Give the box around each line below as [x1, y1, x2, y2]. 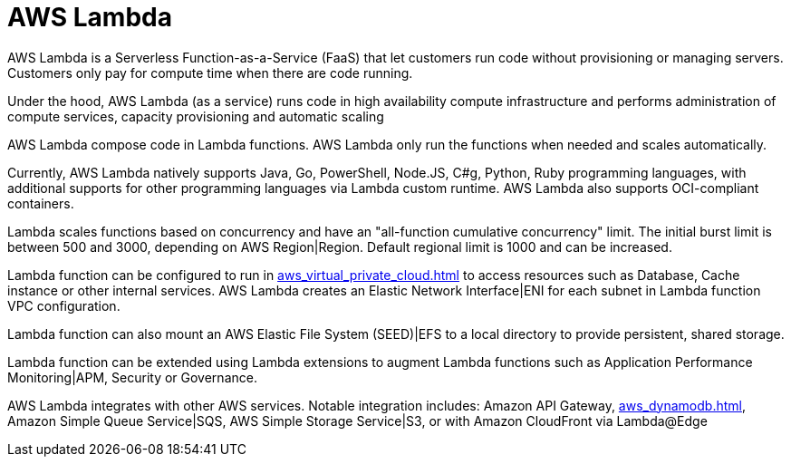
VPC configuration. [7, 297, 121, 314]
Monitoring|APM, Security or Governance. [7, 369, 257, 385]
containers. [7, 195, 74, 211]
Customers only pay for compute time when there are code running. [7, 64, 413, 81]
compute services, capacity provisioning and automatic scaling [7, 108, 384, 124]
